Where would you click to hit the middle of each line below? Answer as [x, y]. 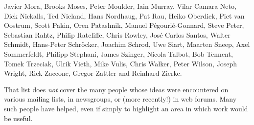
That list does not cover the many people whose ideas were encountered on [116, 89]
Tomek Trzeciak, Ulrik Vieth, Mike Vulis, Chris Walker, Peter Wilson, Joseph [121, 63]
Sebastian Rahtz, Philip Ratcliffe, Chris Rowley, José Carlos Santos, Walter [117, 34]
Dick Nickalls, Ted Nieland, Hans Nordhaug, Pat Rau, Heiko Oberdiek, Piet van [124, 15]
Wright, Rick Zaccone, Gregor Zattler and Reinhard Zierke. [93, 73]
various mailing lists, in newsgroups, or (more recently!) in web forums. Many [120, 99]
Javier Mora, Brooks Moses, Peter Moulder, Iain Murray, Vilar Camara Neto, [120, 6]
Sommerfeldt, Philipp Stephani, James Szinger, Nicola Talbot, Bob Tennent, [118, 53]
